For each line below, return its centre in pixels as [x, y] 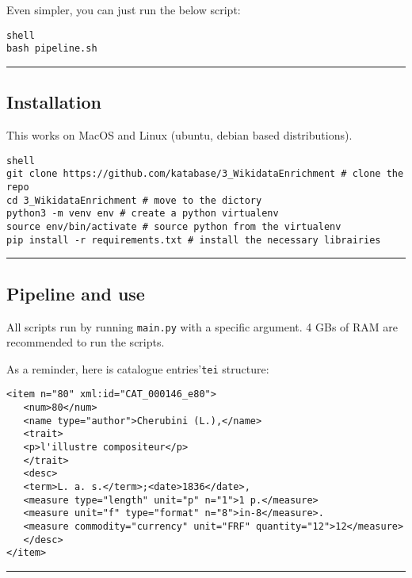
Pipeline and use [76, 293]
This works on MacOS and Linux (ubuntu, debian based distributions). [179, 135]
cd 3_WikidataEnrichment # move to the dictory [134, 200]
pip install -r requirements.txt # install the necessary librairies [194, 240]
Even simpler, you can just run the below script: [124, 10]
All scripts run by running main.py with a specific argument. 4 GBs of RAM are [202, 326]
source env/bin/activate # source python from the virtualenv [174, 226]
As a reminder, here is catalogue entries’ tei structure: [138, 368]
